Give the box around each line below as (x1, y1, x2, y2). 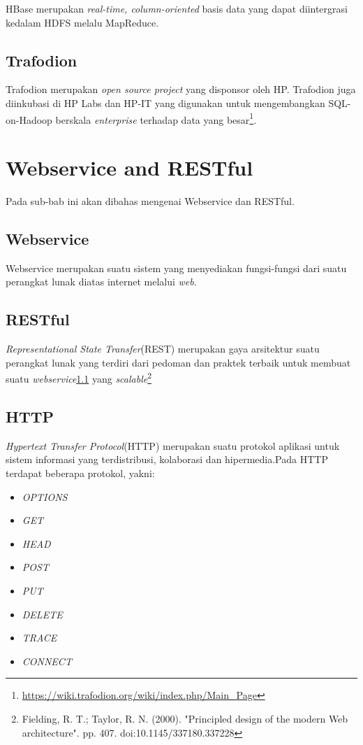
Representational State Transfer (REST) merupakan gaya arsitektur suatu (6, 341, 320, 356)
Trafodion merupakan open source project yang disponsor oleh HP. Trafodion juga (6, 82, 356, 97)
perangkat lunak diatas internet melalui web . (6, 274, 197, 289)
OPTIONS (22, 489, 68, 504)
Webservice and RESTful (6, 153, 253, 182)
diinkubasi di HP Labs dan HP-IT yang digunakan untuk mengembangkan (6, 95, 325, 110)
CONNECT (22, 653, 72, 668)
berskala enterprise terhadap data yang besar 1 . (55, 110, 257, 127)
